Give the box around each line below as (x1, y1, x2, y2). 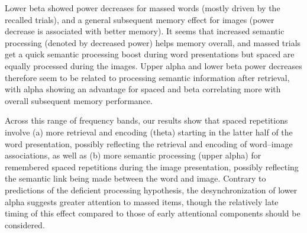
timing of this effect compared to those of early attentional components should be (5, 207, 300, 219)
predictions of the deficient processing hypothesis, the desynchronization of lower (5, 183, 298, 196)
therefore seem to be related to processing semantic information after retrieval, (5, 71, 290, 83)
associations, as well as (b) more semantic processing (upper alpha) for (5, 149, 261, 161)
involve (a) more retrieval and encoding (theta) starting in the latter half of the (5, 125, 293, 138)
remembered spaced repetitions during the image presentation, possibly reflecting (5, 160, 299, 173)
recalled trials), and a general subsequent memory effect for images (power (5, 13, 274, 25)
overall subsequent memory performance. (5, 94, 153, 106)
